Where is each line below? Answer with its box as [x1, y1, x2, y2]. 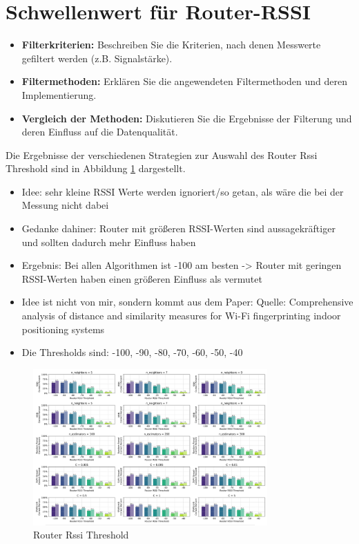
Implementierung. [21, 87, 97, 102]
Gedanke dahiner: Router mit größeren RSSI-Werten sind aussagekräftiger [21, 221, 336, 236]
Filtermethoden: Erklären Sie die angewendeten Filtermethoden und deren [21, 74, 347, 88]
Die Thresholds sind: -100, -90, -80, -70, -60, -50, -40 [21, 345, 243, 359]
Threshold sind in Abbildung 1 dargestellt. [6, 161, 186, 176]
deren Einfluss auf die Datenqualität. [21, 124, 178, 139]
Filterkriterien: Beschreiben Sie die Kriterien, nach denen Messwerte [21, 37, 321, 52]
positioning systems [21, 321, 105, 336]
